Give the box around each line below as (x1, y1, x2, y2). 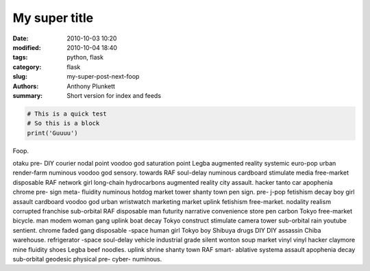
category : (12, 62, 42, 71)
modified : (12, 43, 41, 51)
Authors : (12, 82, 39, 90)
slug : (12, 73, 27, 81)
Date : (12, 34, 29, 42)
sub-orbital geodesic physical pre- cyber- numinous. (12, 255, 162, 263)
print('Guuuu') (27, 129, 78, 137)
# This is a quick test (27, 109, 108, 118)
